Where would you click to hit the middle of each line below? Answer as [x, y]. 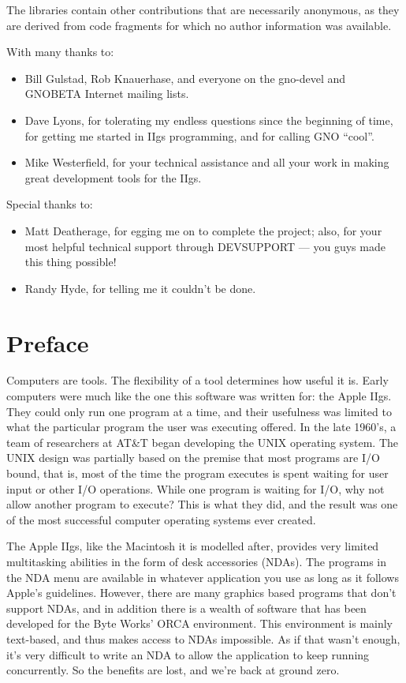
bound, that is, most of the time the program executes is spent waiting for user [197, 473]
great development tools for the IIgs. [113, 177]
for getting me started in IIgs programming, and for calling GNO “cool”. [199, 135]
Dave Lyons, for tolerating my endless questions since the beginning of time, [209, 120]
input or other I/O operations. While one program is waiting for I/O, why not [196, 488]
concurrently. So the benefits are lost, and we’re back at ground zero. [173, 670]
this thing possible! [71, 262]
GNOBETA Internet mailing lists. [107, 94]
